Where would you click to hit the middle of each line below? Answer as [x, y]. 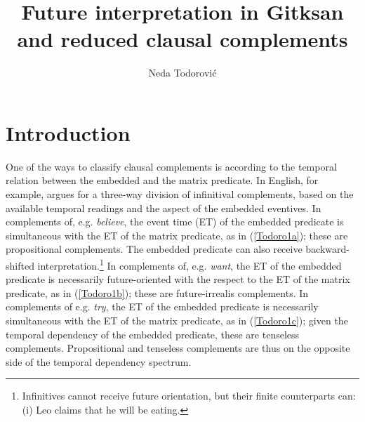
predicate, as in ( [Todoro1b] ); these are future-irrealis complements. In [157, 292]
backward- [327, 249]
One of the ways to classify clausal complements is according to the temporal [171, 166]
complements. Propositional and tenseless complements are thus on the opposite [178, 348]
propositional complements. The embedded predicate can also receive [154, 249]
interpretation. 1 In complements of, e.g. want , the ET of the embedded [190, 264]
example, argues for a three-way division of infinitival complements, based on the [180, 194]
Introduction [68, 132]
